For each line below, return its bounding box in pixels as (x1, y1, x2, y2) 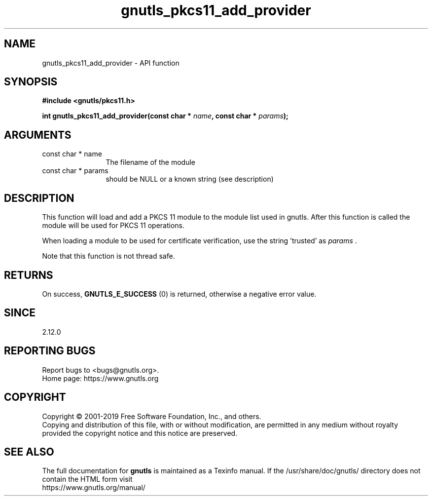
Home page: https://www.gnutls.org (42, 374, 159, 383)
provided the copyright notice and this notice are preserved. (42, 428, 238, 437)
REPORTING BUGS (4, 345, 96, 357)
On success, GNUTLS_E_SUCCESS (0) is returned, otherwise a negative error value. (42, 289, 317, 298)
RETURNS (4, 269, 53, 281)
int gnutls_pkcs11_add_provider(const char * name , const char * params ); (42, 112, 288, 120)
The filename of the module (106, 158, 195, 167)
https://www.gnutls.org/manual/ (42, 483, 145, 492)
